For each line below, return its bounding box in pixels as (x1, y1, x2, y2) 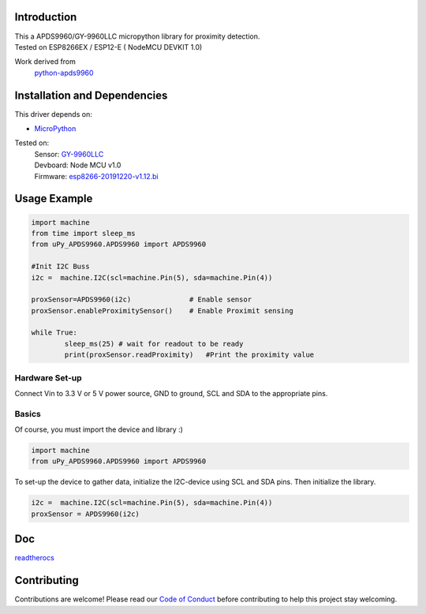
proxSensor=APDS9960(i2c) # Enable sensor (31, 295, 252, 304)
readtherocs (14, 553, 54, 563)
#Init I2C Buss (31, 262, 90, 271)
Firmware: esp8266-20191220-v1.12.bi (34, 171, 159, 181)
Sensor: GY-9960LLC (34, 149, 104, 159)
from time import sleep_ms (31, 229, 136, 238)
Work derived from (14, 57, 77, 66)
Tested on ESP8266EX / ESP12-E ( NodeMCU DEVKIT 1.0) (14, 42, 203, 51)
